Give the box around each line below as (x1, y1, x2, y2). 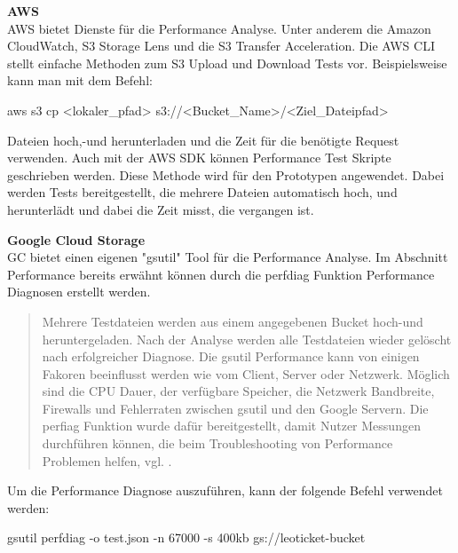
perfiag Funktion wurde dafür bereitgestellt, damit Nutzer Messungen (42, 416, 421, 435)
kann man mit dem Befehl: (7, 71, 153, 90)
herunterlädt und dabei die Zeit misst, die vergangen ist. (7, 200, 314, 218)
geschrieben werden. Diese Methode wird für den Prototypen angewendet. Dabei (7, 165, 445, 184)
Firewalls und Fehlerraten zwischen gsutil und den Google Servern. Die (42, 399, 429, 417)
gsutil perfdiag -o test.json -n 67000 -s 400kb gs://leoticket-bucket (7, 528, 366, 547)
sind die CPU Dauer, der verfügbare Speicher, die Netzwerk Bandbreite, (42, 382, 435, 400)
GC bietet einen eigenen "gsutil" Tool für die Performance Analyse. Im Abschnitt (7, 248, 448, 266)
